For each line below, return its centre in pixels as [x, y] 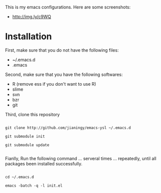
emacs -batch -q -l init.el [34, 186]
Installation [29, 37]
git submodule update [27, 145]
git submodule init [25, 136]
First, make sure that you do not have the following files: [62, 50]
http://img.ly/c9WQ [32, 16]
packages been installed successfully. [44, 163]
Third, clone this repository [32, 114]
